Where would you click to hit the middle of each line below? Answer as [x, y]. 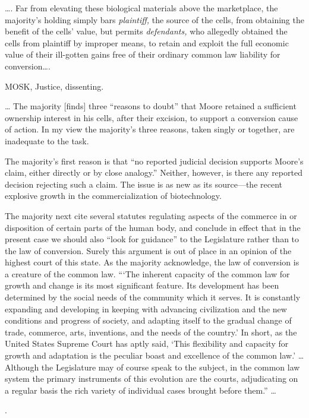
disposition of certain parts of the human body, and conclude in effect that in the [153, 227]
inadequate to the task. [47, 140]
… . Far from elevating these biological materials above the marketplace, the [141, 8]
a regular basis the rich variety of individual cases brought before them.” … [141, 390]
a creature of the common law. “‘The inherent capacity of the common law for [147, 273]
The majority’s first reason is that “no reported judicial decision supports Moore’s [154, 161]
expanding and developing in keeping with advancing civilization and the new [146, 308]
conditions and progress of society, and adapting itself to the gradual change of [148, 320]
